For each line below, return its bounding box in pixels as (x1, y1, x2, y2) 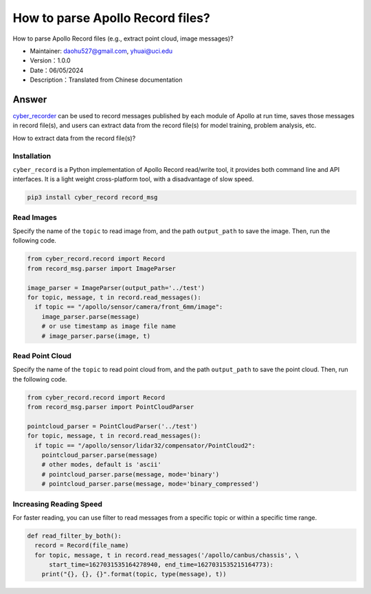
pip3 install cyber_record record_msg (27, 193, 158, 201)
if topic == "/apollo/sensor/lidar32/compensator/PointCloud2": (34, 441, 256, 450)
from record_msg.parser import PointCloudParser (27, 403, 194, 411)
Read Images (12, 212, 58, 222)
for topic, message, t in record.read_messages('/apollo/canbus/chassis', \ (34, 551, 299, 559)
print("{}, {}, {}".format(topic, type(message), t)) (41, 571, 227, 578)
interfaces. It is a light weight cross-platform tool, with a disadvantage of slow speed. (12, 175, 254, 184)
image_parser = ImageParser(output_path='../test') (27, 284, 205, 291)
